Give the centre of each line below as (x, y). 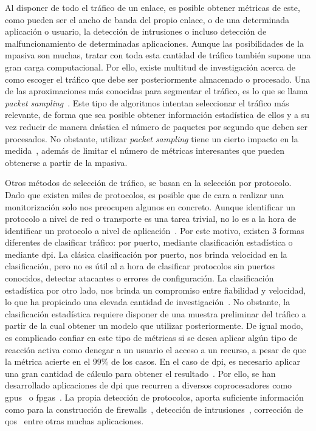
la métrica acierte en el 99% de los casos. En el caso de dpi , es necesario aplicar (153, 361)
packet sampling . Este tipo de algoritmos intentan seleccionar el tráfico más (147, 102)
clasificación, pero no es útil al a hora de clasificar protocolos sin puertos (140, 266)
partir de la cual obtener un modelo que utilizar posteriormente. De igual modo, (154, 326)
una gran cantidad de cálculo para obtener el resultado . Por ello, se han (140, 373)
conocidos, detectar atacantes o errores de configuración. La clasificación (139, 278)
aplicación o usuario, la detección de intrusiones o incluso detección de (136, 31)
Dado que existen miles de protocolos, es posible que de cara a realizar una (144, 194)
